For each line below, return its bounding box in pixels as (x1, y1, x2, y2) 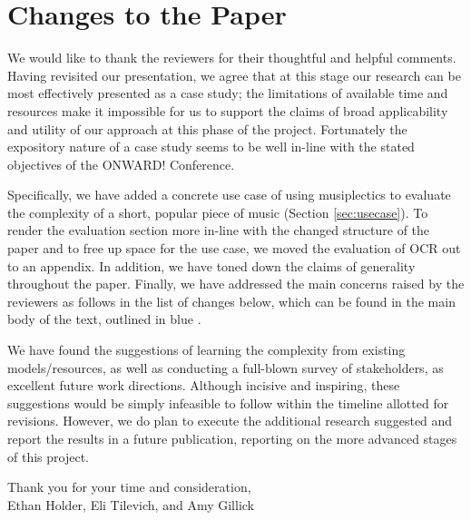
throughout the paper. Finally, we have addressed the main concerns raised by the (7, 274, 465, 293)
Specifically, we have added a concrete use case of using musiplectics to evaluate (7, 185, 451, 204)
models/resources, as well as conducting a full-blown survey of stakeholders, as (7, 358, 444, 377)
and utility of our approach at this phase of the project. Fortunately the (7, 119, 407, 138)
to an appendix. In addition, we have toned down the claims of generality (7, 256, 416, 275)
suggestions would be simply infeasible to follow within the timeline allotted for (7, 393, 449, 412)
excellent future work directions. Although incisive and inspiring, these (7, 376, 400, 395)
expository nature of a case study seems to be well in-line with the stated (7, 137, 415, 156)
